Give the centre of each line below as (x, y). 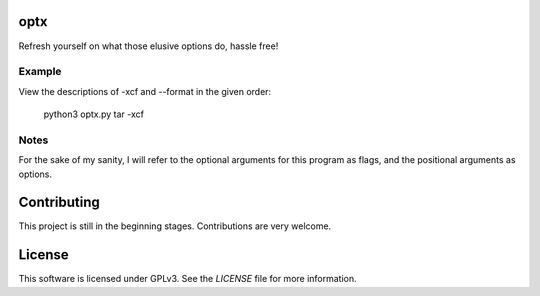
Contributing (59, 202)
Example (40, 72)
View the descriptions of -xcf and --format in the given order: (145, 91)
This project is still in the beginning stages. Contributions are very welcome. (175, 226)
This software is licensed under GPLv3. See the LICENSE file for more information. (187, 279)
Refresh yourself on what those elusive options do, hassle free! (148, 46)
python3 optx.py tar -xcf (94, 114)
